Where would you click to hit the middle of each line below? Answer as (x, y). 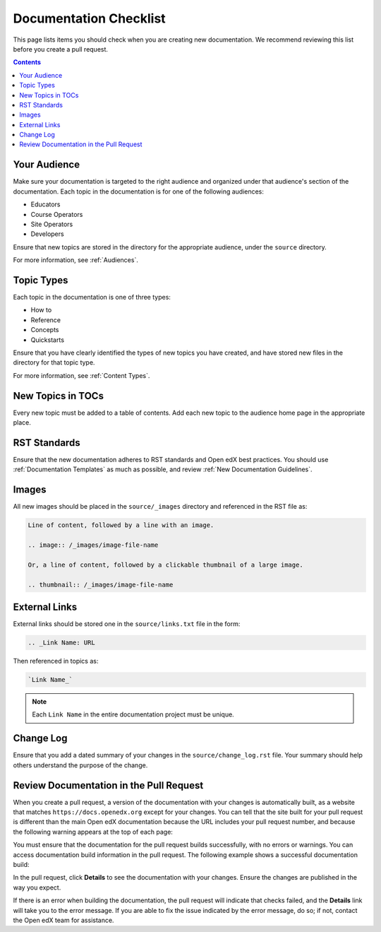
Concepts (45, 330)
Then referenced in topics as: (56, 661)
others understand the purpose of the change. (80, 765)
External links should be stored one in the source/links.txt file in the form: (127, 624)
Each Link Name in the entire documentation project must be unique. (133, 714)
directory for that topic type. (54, 362)
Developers (47, 234)
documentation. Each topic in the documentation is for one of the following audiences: (139, 191)
